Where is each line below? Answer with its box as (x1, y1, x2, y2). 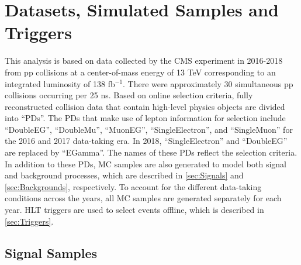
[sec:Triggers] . (5, 215, 54, 227)
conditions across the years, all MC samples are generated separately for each (5, 192, 282, 204)
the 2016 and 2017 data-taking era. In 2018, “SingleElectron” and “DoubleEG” (5, 135, 288, 147)
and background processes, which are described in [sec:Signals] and (5, 169, 244, 181)
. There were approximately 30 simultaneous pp (123, 77, 293, 90)
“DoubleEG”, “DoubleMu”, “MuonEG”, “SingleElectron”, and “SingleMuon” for (5, 123, 293, 135)
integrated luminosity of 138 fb (5, 77, 115, 90)
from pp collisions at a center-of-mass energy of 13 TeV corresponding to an (5, 66, 276, 78)
